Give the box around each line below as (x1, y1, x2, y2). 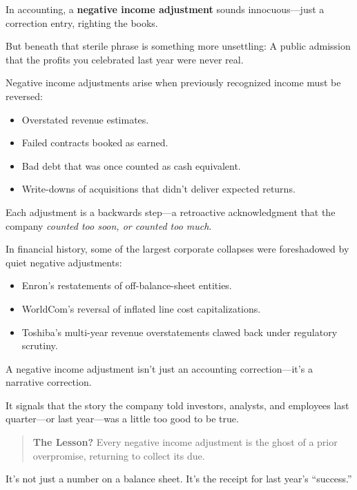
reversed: (6, 88, 43, 103)
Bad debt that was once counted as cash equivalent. (21, 158, 241, 173)
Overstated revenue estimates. (21, 112, 149, 126)
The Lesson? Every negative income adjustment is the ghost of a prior (32, 435, 338, 449)
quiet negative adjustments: (6, 255, 122, 269)
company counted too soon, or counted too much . (6, 218, 212, 233)
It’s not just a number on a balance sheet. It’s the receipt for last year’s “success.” (6, 471, 352, 486)
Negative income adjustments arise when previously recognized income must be (6, 75, 341, 90)
